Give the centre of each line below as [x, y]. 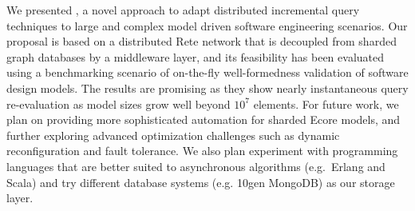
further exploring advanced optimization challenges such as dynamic [173, 135]
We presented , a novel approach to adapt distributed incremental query [183, 10]
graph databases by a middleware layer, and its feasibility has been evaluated [196, 56]
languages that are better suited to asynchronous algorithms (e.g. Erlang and [196, 166]
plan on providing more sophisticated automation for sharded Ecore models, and [204, 119]
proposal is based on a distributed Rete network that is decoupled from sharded [202, 41]
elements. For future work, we [326, 104]
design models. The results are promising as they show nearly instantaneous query [207, 88]
